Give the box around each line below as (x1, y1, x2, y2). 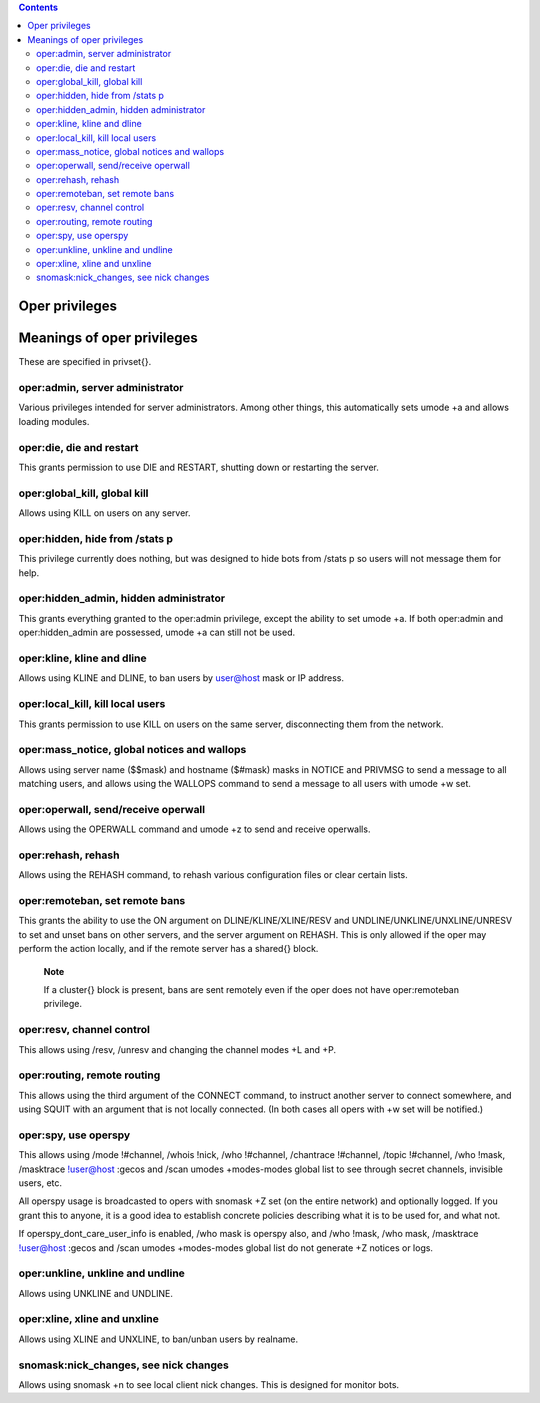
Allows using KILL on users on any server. (18, 507, 191, 519)
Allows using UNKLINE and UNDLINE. (18, 1287, 174, 1299)
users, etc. (18, 1177, 63, 1189)
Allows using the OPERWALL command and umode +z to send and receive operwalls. (18, 823, 371, 835)
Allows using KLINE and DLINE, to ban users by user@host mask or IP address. (18, 672, 345, 684)
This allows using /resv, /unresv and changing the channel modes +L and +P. (18, 1043, 337, 1055)
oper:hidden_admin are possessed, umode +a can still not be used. (18, 626, 295, 639)
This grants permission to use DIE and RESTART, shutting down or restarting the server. (18, 461, 380, 474)
